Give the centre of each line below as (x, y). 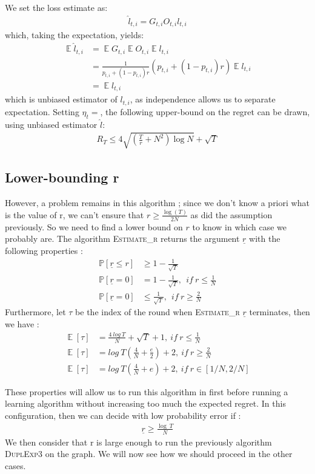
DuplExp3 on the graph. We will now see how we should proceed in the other (149, 454)
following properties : (44, 250)
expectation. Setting (42, 111)
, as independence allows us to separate (203, 99)
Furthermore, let (35, 312)
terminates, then (280, 312)
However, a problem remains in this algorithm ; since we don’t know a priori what (157, 203)
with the (265, 239)
